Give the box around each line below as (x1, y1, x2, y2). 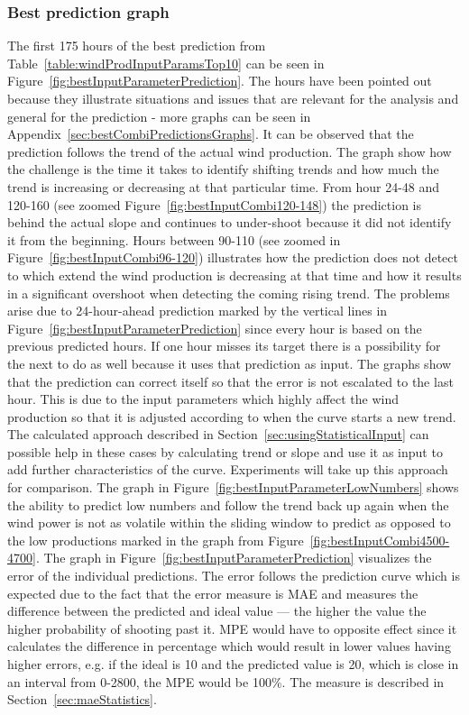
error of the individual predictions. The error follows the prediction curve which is (7, 566, 460, 585)
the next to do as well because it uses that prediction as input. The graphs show (7, 353, 452, 372)
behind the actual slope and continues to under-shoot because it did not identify (7, 213, 452, 232)
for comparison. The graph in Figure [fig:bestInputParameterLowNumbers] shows (7, 478, 459, 497)
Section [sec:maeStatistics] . (7, 690, 157, 709)
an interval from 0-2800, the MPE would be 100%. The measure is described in (7, 672, 445, 691)
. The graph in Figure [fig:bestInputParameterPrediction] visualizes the (35, 548, 432, 567)
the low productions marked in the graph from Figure (7, 530, 304, 549)
